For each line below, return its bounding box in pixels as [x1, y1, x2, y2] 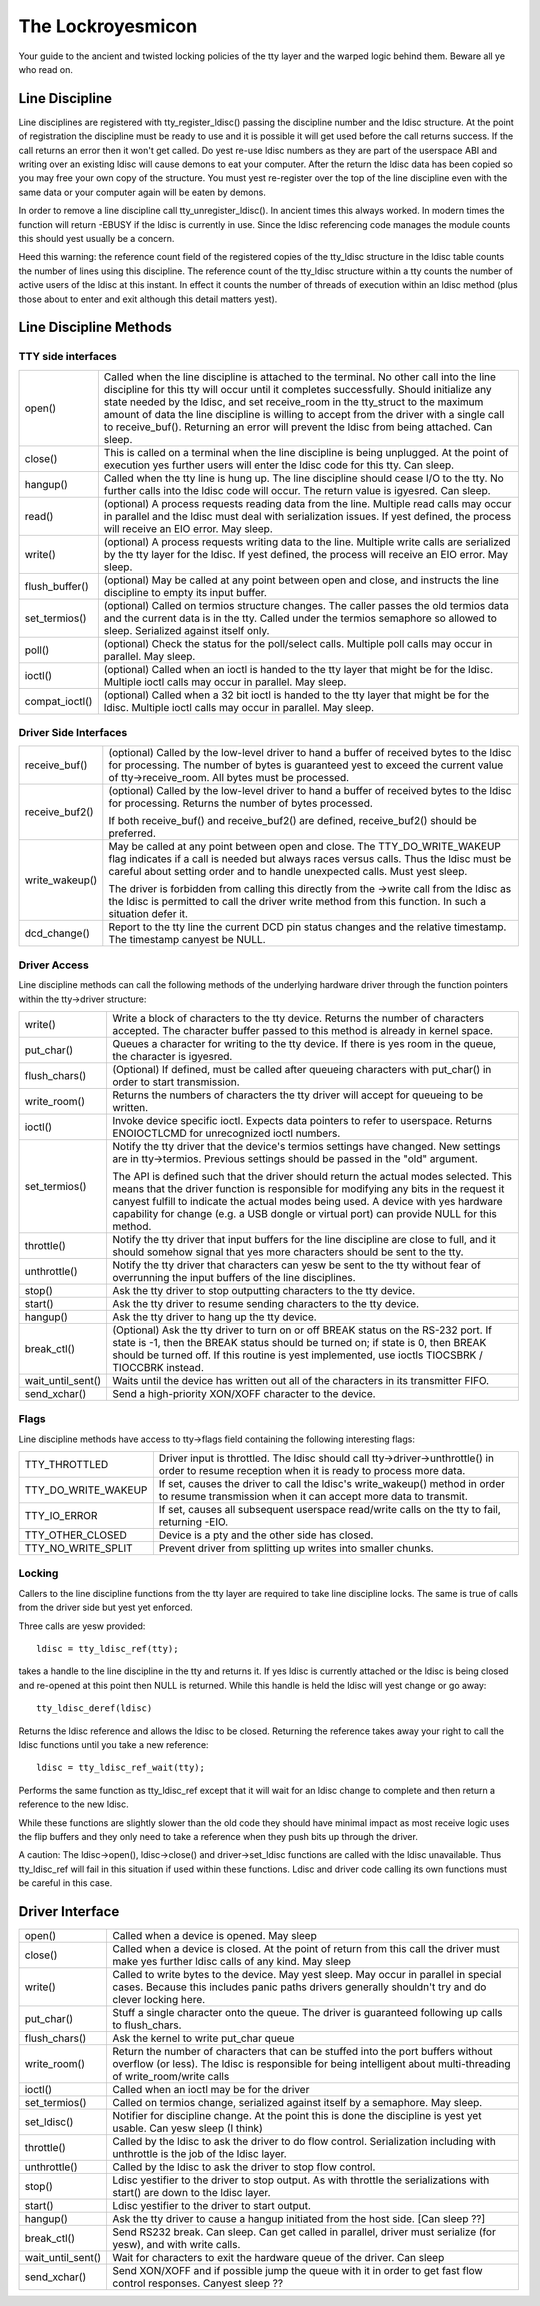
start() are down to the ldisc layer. [112, 2186, 271, 2200]
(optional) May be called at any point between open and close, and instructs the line [103, 573, 499, 587]
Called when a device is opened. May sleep [112, 1929, 317, 1943]
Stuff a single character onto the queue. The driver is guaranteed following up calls [112, 2006, 503, 2020]
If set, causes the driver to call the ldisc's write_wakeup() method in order [158, 1477, 505, 1491]
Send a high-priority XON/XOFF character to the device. [112, 1386, 376, 1400]
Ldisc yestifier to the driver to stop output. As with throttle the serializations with [112, 2173, 490, 2187]
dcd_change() [24, 926, 90, 940]
